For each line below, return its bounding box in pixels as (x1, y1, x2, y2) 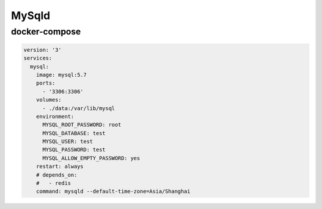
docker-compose (11, 26, 81, 37)
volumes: (36, 96, 62, 104)
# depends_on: (36, 171, 78, 178)
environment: (36, 113, 75, 120)
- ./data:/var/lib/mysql (42, 105, 116, 111)
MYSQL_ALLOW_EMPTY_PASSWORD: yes (42, 155, 140, 161)
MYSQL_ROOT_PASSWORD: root (42, 121, 122, 128)
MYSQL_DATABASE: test (42, 130, 106, 136)
